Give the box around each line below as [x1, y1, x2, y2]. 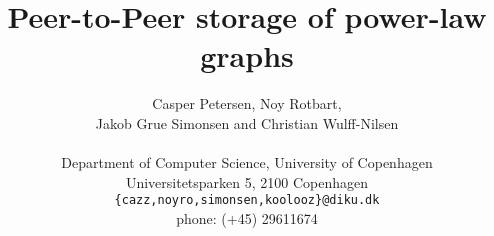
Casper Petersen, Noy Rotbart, [152, 93, 342, 114]
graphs [200, 35, 294, 76]
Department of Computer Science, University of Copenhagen [61, 152, 433, 173]
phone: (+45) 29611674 [176, 207, 318, 228]
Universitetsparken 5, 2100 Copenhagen [125, 171, 369, 192]
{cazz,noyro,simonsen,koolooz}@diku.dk [114, 193, 380, 208]
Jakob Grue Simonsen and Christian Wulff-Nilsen [95, 112, 399, 133]
